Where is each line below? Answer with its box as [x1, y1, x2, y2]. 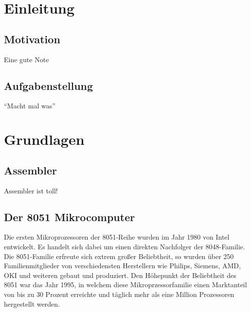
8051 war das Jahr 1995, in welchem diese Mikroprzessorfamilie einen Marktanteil [4, 279, 247, 290]
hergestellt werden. [4, 298, 60, 309]
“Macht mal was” [4, 101, 55, 111]
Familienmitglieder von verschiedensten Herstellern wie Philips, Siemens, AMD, [4, 260, 241, 271]
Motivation [4, 31, 60, 46]
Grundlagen [4, 129, 85, 149]
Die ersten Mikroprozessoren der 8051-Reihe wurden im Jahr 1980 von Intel [4, 232, 230, 242]
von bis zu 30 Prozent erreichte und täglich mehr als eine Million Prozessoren [4, 289, 234, 299]
